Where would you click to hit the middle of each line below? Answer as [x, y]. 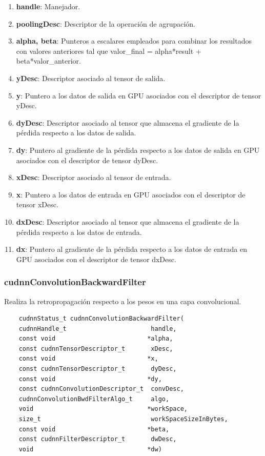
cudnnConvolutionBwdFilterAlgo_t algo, [94, 399]
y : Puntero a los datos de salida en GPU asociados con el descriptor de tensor [139, 95]
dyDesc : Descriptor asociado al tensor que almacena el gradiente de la [128, 122]
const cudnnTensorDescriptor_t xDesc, [96, 349]
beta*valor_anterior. [48, 61]
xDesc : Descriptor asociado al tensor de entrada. [94, 177]
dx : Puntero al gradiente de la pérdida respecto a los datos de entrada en [131, 249]
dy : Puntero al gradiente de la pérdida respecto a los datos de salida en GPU [138, 150]
